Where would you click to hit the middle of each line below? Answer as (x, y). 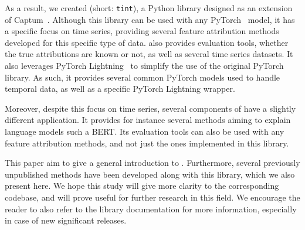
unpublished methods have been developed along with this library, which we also (150, 174)
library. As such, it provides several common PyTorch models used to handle (143, 77)
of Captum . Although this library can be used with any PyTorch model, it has (150, 19)
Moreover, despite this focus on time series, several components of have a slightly (150, 108)
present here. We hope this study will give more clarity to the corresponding (142, 186)
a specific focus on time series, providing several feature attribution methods (142, 31)
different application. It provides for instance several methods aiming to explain (148, 120)
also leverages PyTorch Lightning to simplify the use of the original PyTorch (144, 66)
